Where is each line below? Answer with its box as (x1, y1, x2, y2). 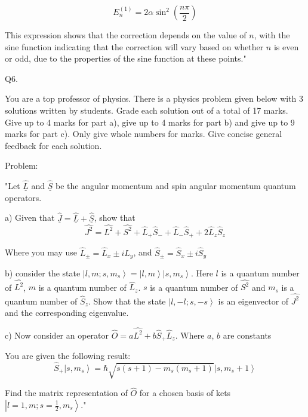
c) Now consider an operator (5, 328, 109, 341)
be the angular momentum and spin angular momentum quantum (56, 179, 296, 192)
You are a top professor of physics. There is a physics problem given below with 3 (5, 92, 304, 105)
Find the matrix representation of (5, 386, 128, 399)
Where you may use (5, 246, 78, 258)
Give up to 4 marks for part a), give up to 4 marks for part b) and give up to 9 (5, 115, 295, 128)
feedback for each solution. (5, 139, 102, 151)
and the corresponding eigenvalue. (5, 306, 129, 319)
